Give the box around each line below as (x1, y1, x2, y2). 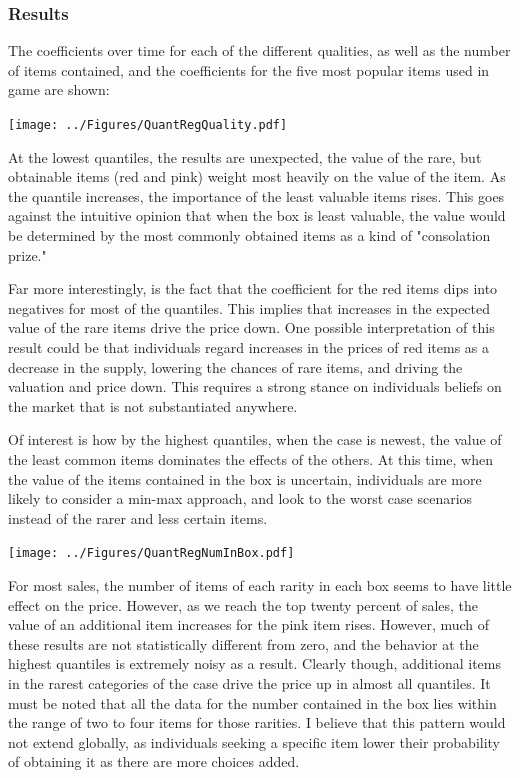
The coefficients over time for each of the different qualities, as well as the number (8, 40, 511, 61)
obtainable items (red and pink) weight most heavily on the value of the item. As (8, 166, 506, 187)
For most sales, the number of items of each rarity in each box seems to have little (8, 575, 512, 595)
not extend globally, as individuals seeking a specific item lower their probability (8, 731, 501, 752)
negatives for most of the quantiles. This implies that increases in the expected (8, 297, 491, 318)
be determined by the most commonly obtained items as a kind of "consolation (8, 225, 491, 246)
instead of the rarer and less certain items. (8, 507, 268, 528)
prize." (8, 244, 47, 265)
